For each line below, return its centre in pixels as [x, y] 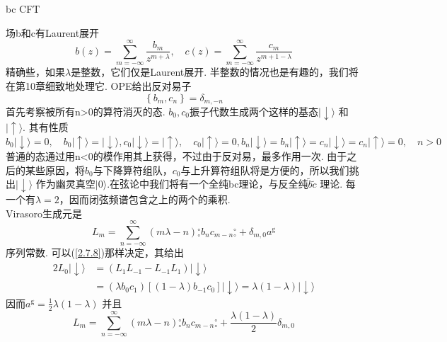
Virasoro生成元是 [44, 213]
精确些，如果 [35, 72]
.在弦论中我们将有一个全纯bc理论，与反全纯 [208, 184]
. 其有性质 [46, 126]
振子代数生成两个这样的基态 [254, 112]
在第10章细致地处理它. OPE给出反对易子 [99, 85]
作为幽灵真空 [65, 184]
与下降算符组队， [133, 170]
